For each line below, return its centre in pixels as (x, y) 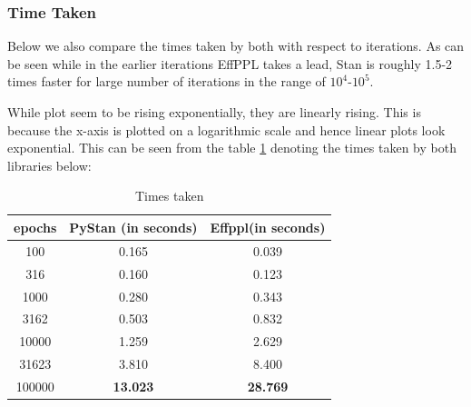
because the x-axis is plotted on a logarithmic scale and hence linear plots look (226, 129)
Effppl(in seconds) (268, 227)
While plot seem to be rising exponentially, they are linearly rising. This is (214, 112)
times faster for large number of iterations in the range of (167, 81)
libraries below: (49, 165)
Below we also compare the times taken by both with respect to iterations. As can (236, 46)
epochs (35, 227)
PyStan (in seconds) (133, 227)
